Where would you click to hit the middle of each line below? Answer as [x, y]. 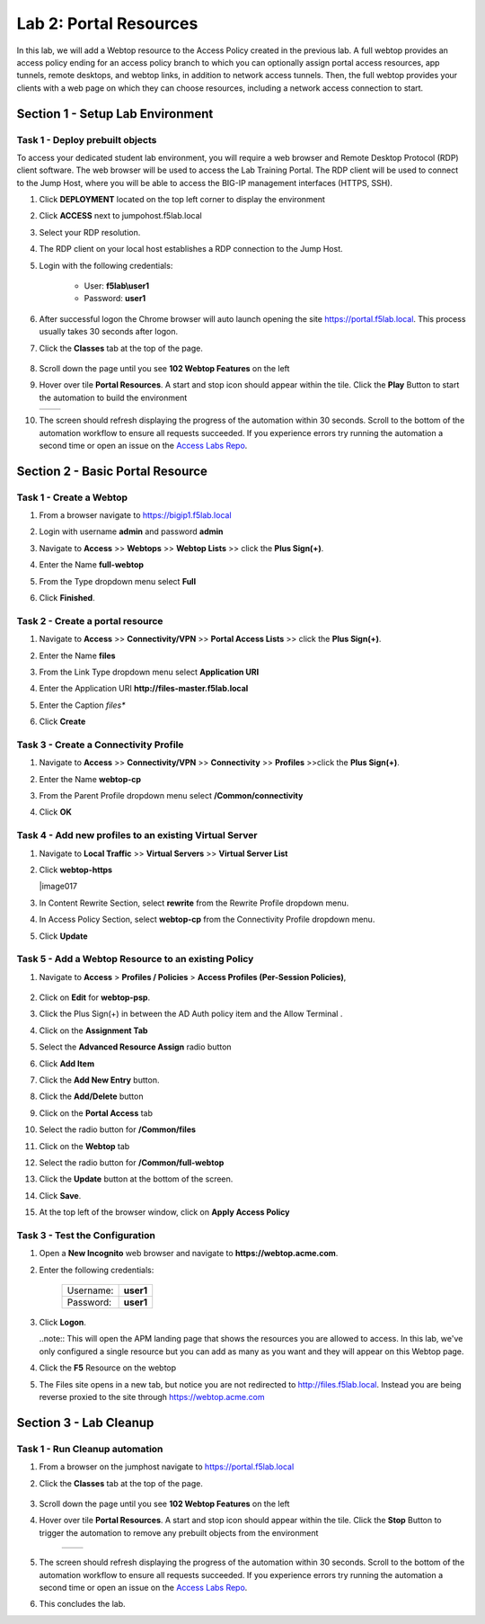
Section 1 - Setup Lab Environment [115, 114]
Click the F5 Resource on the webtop [108, 1368]
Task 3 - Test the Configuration [86, 1235]
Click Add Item [66, 1063]
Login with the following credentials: [106, 265]
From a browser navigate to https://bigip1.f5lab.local [136, 515]
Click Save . [60, 1195]
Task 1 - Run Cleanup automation [90, 1449]
